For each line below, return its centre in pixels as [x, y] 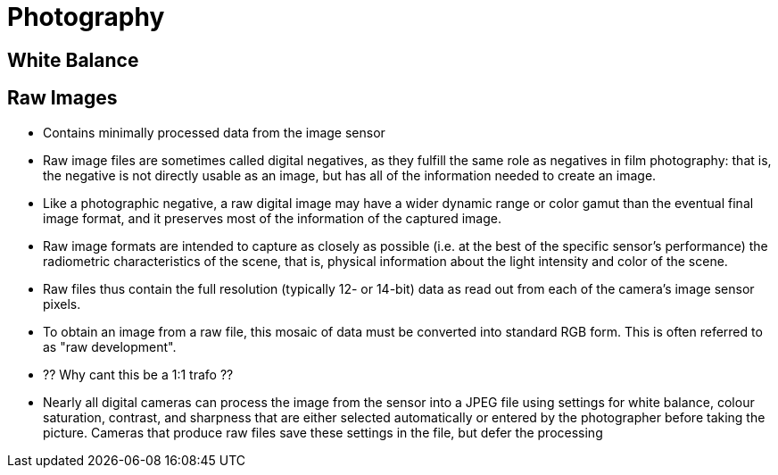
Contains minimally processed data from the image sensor [214, 132]
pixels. [62, 304]
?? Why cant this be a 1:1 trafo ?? [138, 374]
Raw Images [62, 98]
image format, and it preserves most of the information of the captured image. [272, 218]
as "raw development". [110, 346]
